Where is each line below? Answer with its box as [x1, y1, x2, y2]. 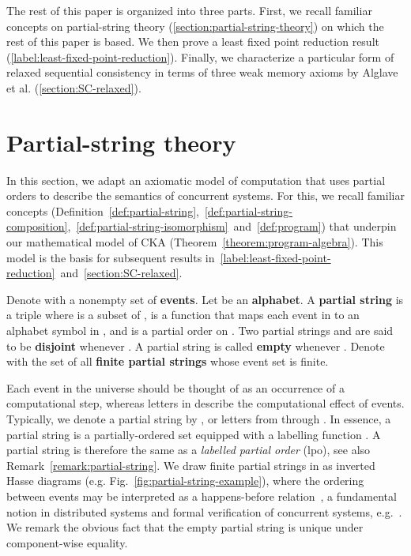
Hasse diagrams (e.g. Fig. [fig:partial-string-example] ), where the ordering [6, 472, 364, 489]
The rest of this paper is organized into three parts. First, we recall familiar [6, 2, 372, 18]
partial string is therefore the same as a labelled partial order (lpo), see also [6, 441, 371, 458]
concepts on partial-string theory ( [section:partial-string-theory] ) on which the [6, 17, 384, 34]
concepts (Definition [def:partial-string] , [6, 202, 199, 219]
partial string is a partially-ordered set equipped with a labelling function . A [6, 426, 381, 442]
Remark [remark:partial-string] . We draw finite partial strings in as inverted [6, 456, 375, 473]
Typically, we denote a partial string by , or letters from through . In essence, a [6, 411, 391, 426]
